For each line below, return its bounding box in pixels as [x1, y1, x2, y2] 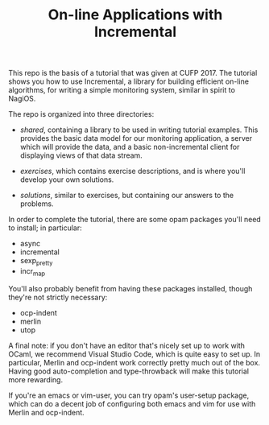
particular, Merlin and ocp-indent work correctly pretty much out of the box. [8, 357, 260, 367]
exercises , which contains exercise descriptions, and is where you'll [19, 167, 246, 176]
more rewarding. [8, 374, 63, 384]
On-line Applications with [48, 6, 223, 24]
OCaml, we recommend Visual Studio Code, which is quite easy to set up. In [8, 349, 261, 359]
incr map [19, 266, 46, 278]
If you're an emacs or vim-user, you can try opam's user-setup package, [8, 390, 250, 400]
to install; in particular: [8, 223, 82, 233]
